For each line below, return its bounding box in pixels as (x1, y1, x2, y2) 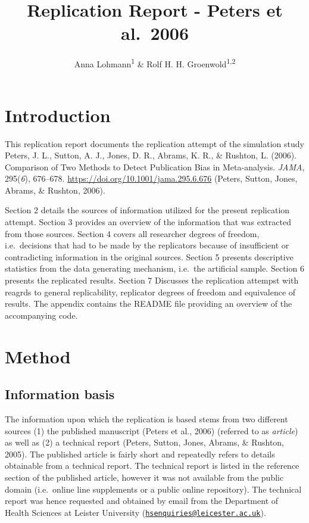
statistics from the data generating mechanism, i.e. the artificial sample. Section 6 (5, 262, 304, 275)
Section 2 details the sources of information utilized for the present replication (5, 204, 290, 216)
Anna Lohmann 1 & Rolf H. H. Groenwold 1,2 (74, 56, 236, 70)
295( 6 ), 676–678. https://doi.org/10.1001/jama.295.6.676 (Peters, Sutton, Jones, (5, 172, 298, 185)
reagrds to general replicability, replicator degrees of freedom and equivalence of (5, 285, 296, 298)
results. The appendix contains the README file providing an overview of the (5, 297, 292, 310)
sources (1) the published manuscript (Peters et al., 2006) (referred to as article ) (5, 424, 298, 437)
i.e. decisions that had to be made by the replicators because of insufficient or (5, 239, 289, 251)
